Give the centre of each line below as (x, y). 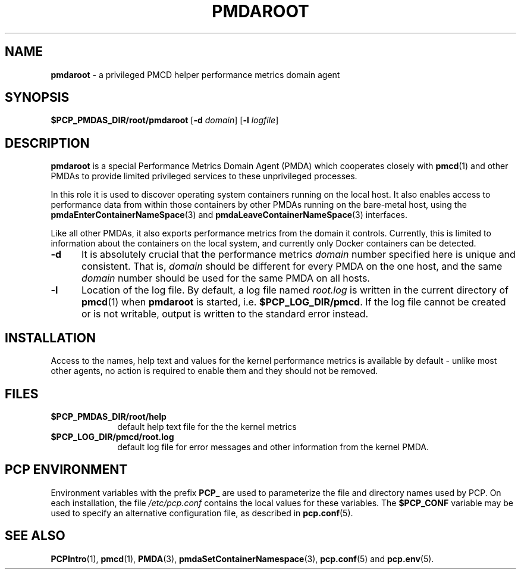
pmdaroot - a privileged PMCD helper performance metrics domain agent (195, 74)
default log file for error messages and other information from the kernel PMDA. (273, 447)
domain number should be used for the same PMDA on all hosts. (225, 278)
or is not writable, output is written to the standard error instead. (225, 314)
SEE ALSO (35, 536)
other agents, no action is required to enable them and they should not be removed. (214, 371)
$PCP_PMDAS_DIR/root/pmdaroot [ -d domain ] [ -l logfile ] (165, 120)
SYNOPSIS (37, 98)
